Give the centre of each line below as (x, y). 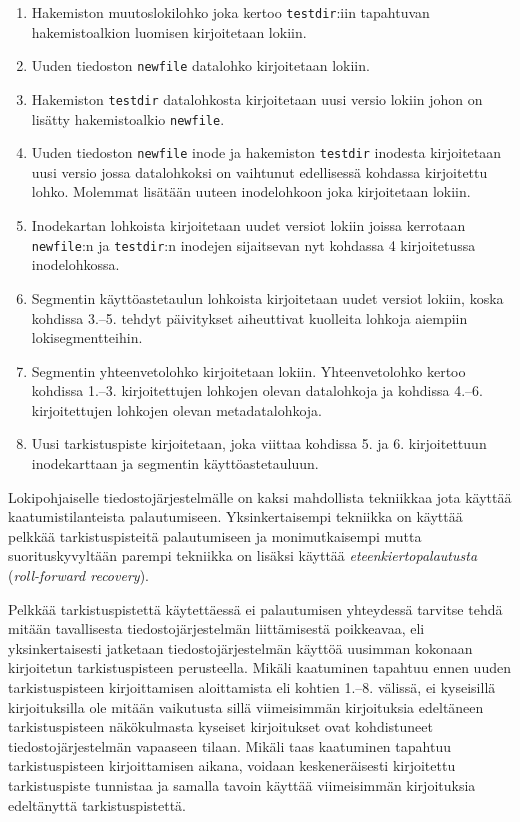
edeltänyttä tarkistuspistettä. (97, 804)
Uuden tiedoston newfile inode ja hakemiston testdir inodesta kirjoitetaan (266, 152)
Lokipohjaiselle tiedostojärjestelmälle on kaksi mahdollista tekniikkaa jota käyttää (260, 496)
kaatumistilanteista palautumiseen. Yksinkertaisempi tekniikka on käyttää (235, 516)
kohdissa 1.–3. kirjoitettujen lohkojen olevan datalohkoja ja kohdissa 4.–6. (257, 390)
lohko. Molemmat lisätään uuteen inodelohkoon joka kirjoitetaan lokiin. (251, 191)
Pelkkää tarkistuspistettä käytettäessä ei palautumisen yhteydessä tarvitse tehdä (255, 608)
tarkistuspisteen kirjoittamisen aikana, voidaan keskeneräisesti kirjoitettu (232, 765)
